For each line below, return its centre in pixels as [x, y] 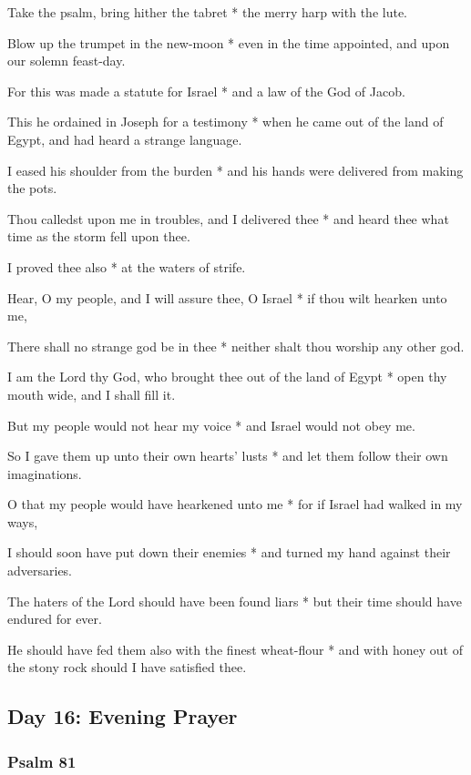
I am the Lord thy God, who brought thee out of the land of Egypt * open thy [227, 377]
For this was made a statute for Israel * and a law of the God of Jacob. [206, 91]
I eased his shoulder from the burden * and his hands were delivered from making [235, 170]
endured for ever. [55, 619]
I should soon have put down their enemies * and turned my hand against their [229, 552]
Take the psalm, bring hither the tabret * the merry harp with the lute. [207, 12]
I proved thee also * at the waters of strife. [127, 266]
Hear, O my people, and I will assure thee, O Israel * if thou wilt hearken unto [227, 297]
